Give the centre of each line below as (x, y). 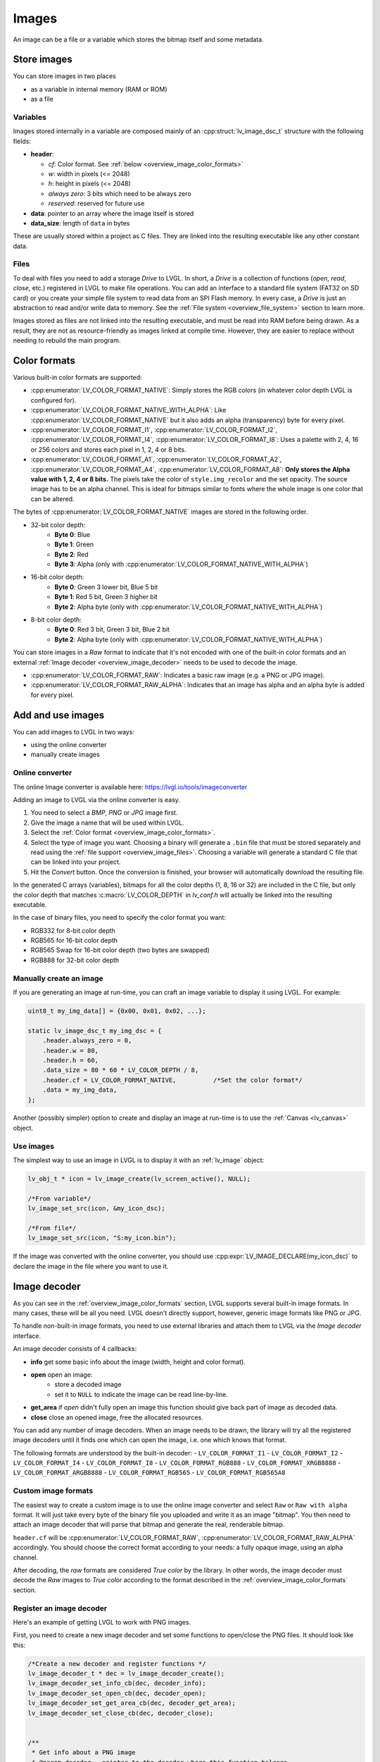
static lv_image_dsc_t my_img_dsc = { (95, 1030)
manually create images (65, 755)
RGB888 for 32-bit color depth (75, 960)
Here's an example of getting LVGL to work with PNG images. (102, 1622)
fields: (22, 141)
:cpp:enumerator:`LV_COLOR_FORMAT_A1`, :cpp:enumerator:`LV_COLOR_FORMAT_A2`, (156, 460)
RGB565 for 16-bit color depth (74, 940)
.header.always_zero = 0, (87, 1041)
